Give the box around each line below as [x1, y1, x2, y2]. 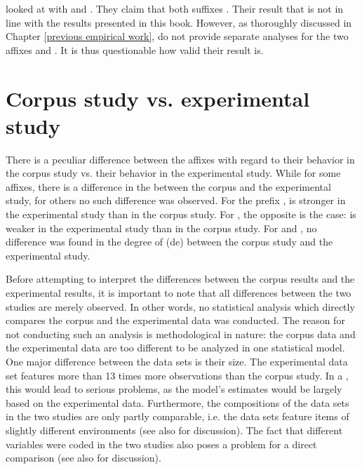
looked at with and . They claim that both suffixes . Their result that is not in [6, 1, 344, 15]
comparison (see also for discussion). [6, 450, 161, 465]
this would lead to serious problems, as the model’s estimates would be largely [6, 382, 342, 396]
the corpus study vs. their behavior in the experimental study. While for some [6, 166, 341, 180]
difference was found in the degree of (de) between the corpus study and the [6, 234, 333, 249]
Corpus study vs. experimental [6, 83, 310, 112]
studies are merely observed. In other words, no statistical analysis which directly [6, 299, 355, 314]
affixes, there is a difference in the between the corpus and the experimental [6, 179, 331, 194]
